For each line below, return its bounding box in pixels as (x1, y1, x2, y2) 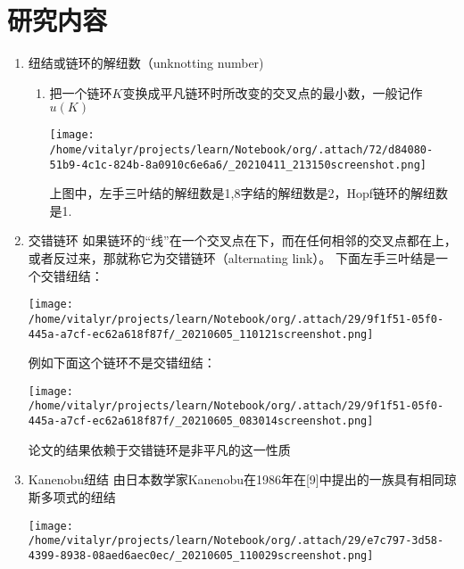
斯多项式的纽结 (28, 487, 116, 506)
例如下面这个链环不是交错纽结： (28, 353, 216, 372)
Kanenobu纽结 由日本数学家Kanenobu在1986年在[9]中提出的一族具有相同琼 (28, 470, 457, 489)
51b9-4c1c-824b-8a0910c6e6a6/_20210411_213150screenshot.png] (49, 158, 427, 171)
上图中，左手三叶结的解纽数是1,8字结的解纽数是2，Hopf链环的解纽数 (49, 184, 449, 202)
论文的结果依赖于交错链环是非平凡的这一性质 (28, 440, 291, 458)
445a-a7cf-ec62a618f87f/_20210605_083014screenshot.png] (28, 415, 374, 428)
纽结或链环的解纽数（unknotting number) (28, 54, 264, 72)
